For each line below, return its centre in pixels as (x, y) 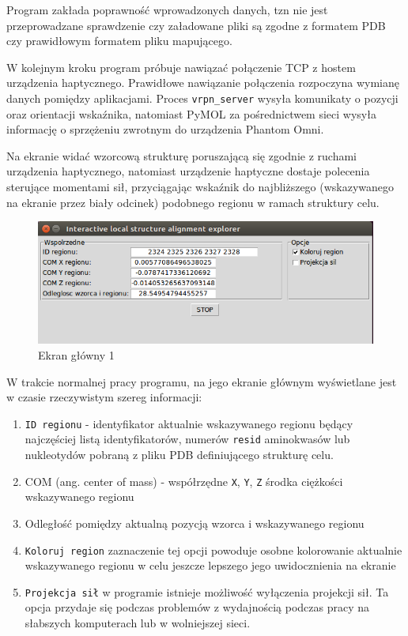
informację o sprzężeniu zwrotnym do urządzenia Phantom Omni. (165, 129)
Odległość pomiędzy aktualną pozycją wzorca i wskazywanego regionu (195, 523)
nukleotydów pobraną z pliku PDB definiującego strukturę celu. (179, 455)
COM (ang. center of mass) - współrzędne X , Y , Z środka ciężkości (184, 481)
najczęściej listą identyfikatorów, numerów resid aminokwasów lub (187, 439)
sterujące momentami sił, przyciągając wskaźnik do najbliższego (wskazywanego (200, 186)
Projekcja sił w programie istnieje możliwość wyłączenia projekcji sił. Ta (207, 591)
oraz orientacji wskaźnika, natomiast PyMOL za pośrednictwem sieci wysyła (191, 113)
